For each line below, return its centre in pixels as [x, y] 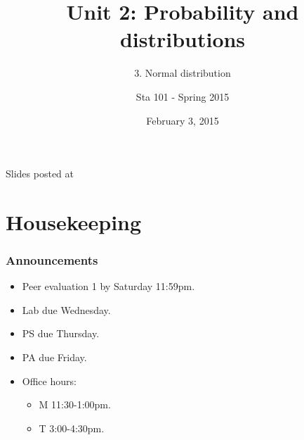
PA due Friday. [54, 357]
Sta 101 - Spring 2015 [183, 96]
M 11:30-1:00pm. [75, 404]
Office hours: [49, 381]
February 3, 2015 [183, 120]
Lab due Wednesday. [66, 309]
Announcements [52, 259]
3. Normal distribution [183, 73]
